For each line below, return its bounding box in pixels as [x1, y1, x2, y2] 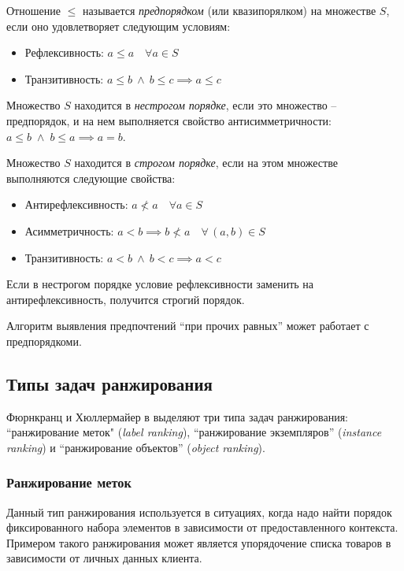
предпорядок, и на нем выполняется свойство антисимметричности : [6, 112, 332, 128]
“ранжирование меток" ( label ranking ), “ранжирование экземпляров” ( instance [6, 424, 382, 440]
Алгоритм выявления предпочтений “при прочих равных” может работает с [6, 317, 369, 334]
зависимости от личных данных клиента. [6, 550, 202, 566]
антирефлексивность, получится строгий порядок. [6, 291, 245, 307]
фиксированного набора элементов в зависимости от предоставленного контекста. [6, 519, 398, 536]
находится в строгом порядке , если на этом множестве [74, 154, 338, 171]
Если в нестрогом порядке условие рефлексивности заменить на [6, 276, 314, 292]
